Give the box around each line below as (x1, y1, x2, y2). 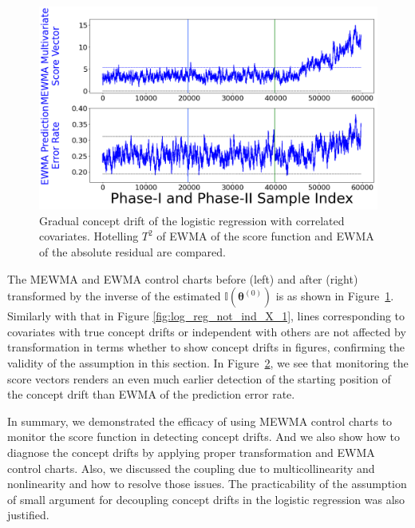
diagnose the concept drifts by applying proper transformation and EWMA (7, 443, 375, 460)
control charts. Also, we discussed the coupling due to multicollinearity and (7, 459, 375, 476)
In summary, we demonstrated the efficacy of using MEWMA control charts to (7, 412, 393, 429)
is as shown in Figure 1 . (275, 288, 394, 304)
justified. (7, 506, 49, 523)
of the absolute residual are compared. (39, 244, 226, 260)
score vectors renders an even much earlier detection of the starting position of (7, 370, 391, 387)
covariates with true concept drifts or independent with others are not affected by (7, 323, 406, 339)
